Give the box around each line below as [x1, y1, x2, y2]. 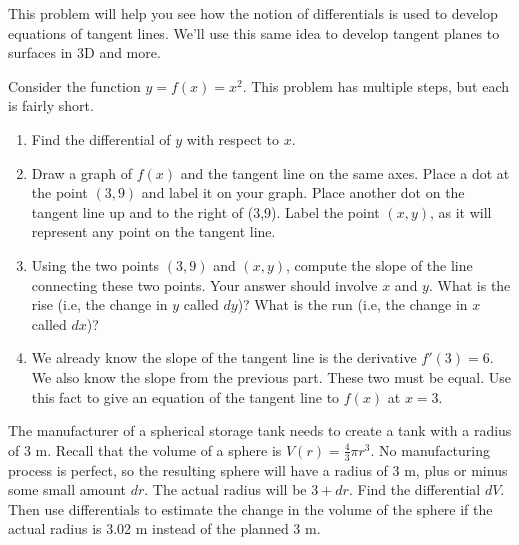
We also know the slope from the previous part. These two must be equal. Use [31, 366, 512, 387]
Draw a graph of [31, 162, 133, 183]
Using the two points [31, 254, 160, 275]
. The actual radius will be [144, 479, 307, 500]
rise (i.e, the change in [31, 294, 168, 315]
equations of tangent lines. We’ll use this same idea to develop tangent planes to [8, 22, 500, 43]
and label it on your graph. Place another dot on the [141, 182, 465, 203]
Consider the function [8, 75, 141, 96]
